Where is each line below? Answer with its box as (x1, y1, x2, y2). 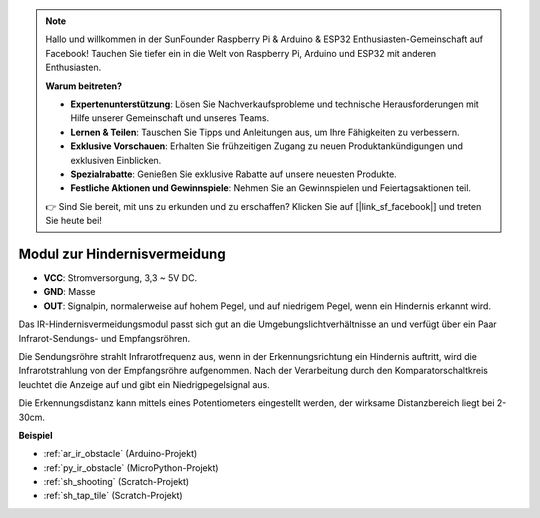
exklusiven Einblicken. (70, 154, 162, 166)
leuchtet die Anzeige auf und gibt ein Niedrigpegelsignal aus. (18, 378, 270, 390)
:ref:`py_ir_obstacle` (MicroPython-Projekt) (43, 461, 219, 474)
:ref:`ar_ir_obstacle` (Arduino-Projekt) (43, 448, 198, 460)
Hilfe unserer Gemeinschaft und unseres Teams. (70, 112, 270, 124)
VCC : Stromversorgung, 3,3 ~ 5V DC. (43, 271, 198, 284)
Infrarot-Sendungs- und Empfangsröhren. (18, 332, 191, 344)
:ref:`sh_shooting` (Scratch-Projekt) (43, 476, 190, 488)
